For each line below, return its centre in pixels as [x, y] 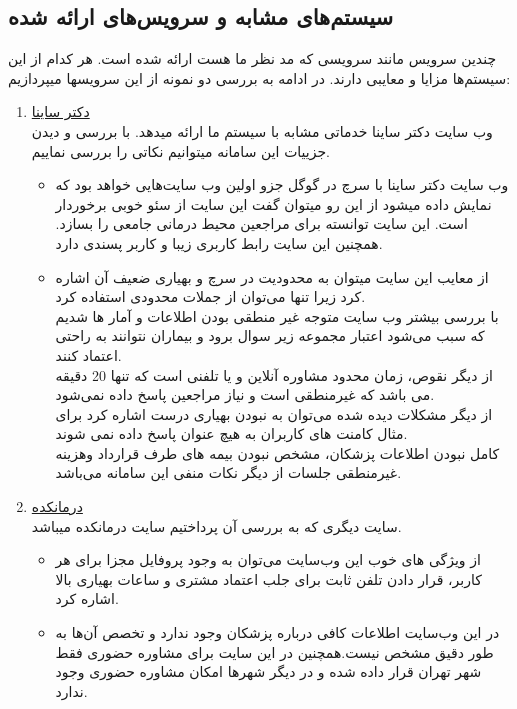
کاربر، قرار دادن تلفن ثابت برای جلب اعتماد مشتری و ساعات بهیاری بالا [268, 578]
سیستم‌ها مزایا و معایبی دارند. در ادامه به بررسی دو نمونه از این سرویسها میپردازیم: [259, 77]
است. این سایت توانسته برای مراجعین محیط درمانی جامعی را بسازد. [261, 223]
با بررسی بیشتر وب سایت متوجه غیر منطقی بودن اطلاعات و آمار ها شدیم [277, 315]
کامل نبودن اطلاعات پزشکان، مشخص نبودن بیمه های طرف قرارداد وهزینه [277, 452]
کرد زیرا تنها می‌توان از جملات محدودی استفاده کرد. [210, 296]
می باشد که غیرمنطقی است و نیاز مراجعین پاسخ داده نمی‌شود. [245, 394]
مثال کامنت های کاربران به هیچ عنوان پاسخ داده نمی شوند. [231, 433]
